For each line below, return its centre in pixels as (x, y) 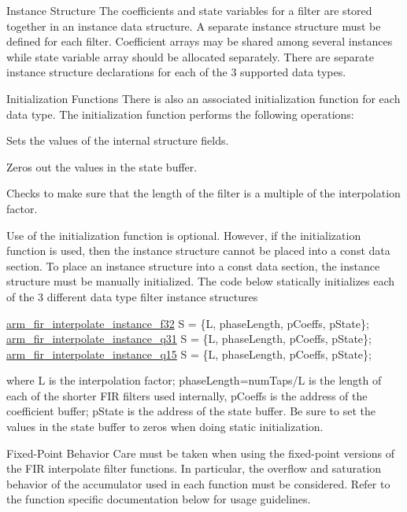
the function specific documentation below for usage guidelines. (159, 499)
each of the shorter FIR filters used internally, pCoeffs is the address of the (187, 395)
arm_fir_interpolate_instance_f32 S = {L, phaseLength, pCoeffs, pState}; (188, 323)
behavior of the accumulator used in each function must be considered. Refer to (198, 483)
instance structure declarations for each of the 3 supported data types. (176, 72)
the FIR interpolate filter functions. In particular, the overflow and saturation (194, 468)
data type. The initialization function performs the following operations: (180, 114)
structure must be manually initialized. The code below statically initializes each (201, 281)
